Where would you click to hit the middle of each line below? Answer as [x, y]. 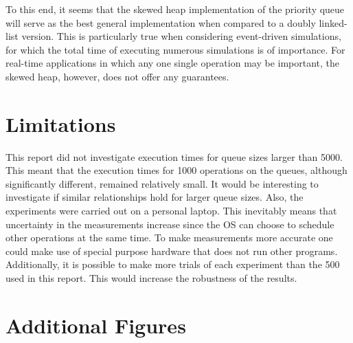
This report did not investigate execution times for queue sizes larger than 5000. [174, 156]
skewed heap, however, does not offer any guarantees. [117, 76]
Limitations [61, 123]
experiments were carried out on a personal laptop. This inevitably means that [171, 211]
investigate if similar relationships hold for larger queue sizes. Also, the [155, 197]
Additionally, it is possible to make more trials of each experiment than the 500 [173, 264]
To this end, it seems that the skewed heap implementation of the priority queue [175, 9]
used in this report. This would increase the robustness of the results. [151, 278]
